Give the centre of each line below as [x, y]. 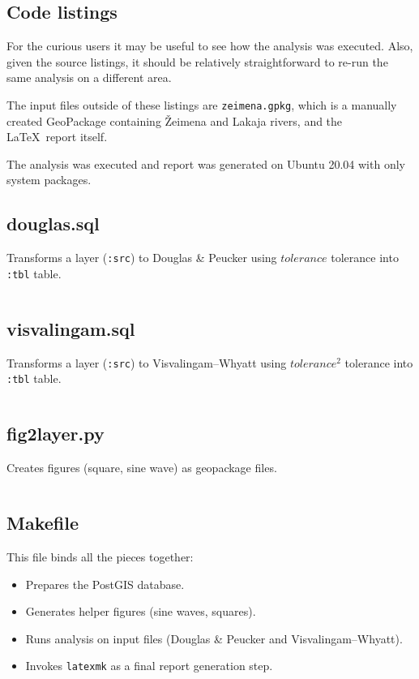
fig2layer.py [56, 434]
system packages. [49, 180]
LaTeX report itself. [57, 137]
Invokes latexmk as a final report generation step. [149, 666]
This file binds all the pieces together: [100, 557]
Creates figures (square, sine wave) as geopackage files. [142, 468]
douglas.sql [53, 223]
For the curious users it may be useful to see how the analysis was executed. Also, [210, 46]
